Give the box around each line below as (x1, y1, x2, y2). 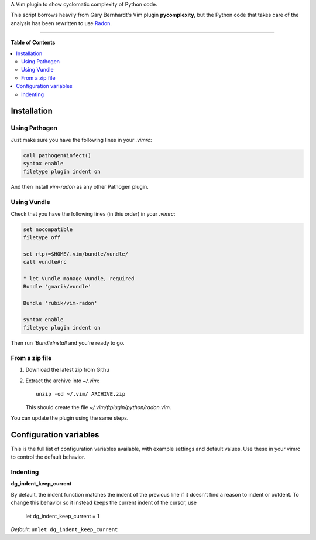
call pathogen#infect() (23, 152, 92, 158)
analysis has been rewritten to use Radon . (11, 19, 112, 26)
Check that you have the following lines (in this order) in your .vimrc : (11, 210, 176, 217)
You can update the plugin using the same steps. (11, 414, 129, 422)
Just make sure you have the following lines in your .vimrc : (11, 136, 152, 143)
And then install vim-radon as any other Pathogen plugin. (11, 184, 149, 191)
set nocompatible (23, 226, 73, 233)
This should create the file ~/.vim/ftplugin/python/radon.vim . (25, 403, 171, 410)
